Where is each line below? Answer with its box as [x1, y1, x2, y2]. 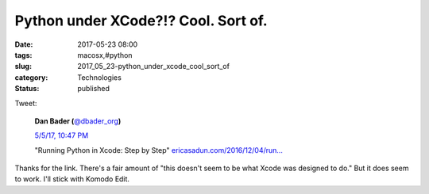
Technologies [77, 72, 122, 82]
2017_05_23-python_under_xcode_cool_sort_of [77, 62, 230, 71]
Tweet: [14, 98, 37, 108]
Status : [14, 84, 40, 93]
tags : [14, 50, 33, 59]
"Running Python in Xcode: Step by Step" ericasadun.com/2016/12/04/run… [34, 145, 284, 154]
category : [14, 72, 48, 82]
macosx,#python [77, 50, 133, 59]
